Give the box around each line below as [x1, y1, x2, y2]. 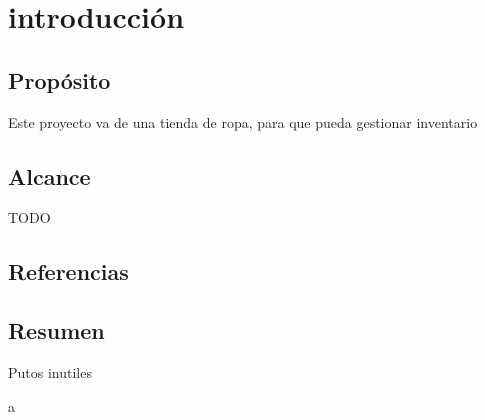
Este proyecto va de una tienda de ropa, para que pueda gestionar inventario [8, 111, 478, 132]
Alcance [8, 160, 91, 191]
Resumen [8, 315, 105, 346]
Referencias [8, 256, 129, 287]
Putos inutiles [8, 361, 92, 382]
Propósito [8, 64, 111, 95]
